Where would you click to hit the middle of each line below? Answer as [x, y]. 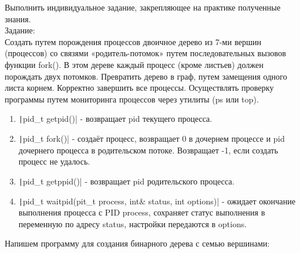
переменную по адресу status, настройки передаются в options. [133, 223]
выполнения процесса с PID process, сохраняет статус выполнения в [142, 212]
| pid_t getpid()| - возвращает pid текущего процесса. [115, 119]
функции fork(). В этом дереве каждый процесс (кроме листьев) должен [134, 64]
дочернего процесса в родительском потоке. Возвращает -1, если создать [148, 150]
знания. [18, 18]
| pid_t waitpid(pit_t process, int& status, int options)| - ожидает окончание [157, 201]
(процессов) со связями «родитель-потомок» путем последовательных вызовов [146, 53]
